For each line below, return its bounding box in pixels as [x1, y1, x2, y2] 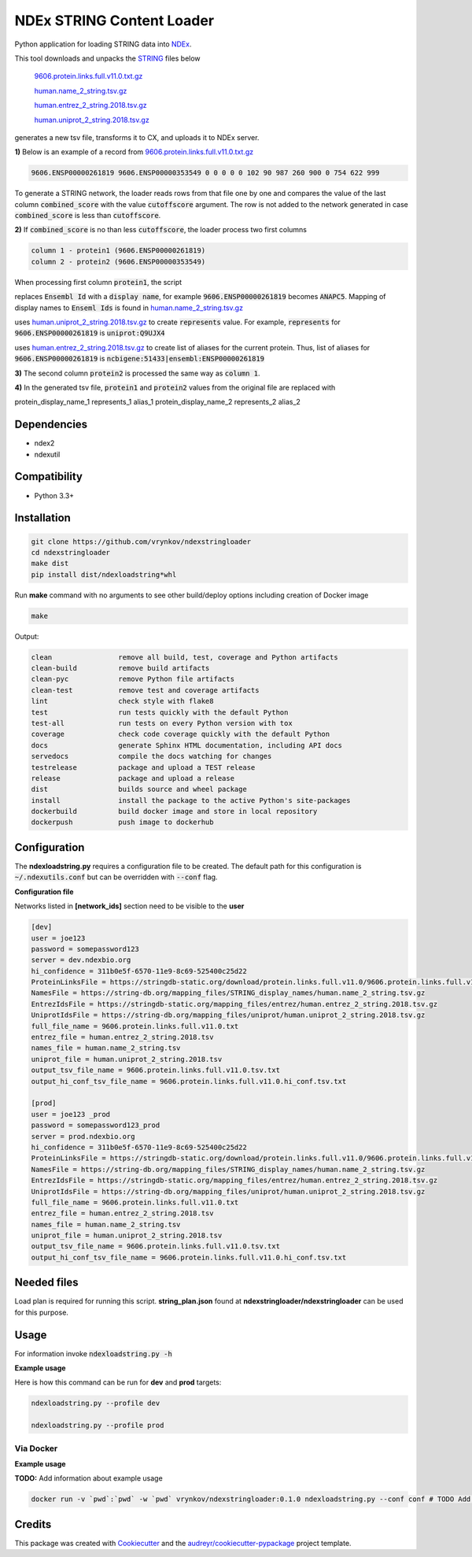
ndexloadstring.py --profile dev [31, 1399, 160, 1408]
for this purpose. [14, 1307, 68, 1317]
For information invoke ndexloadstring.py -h [14, 1348, 172, 1358]
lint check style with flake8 [31, 697, 214, 706]
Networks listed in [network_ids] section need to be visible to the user [14, 901, 245, 911]
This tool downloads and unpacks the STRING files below [14, 54, 201, 63]
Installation [14, 512, 71, 525]
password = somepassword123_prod [31, 1121, 160, 1130]
